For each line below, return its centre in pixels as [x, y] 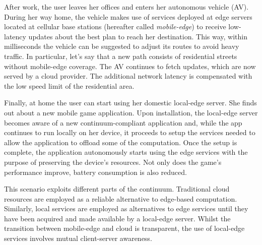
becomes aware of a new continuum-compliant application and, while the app [123, 122]
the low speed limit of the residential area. [69, 85]
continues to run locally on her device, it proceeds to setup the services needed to [130, 132]
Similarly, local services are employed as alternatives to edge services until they [126, 208]
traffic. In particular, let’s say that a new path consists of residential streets [121, 56]
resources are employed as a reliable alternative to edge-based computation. [121, 198]
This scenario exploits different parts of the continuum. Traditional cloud [117, 189]
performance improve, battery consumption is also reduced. [95, 172]
